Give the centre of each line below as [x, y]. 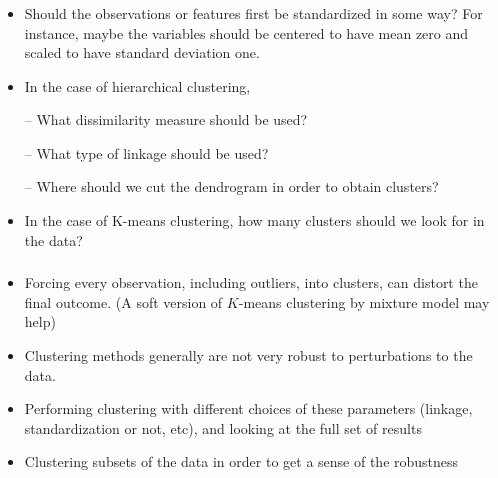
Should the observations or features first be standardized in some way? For [253, 12]
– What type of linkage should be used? [146, 152]
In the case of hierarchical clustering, [137, 85]
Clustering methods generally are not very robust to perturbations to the [248, 354]
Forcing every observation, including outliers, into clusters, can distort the [251, 282]
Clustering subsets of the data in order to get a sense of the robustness [241, 461]
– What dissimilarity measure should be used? [166, 119]
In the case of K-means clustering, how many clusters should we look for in [254, 220]
